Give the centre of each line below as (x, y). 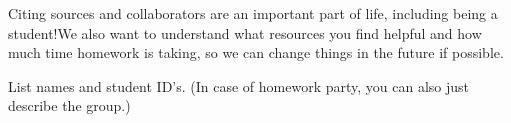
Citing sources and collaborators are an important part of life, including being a (253, 13)
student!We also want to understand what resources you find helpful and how (245, 32)
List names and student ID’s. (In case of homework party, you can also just (239, 85)
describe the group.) (69, 105)
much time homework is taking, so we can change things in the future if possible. (256, 52)
